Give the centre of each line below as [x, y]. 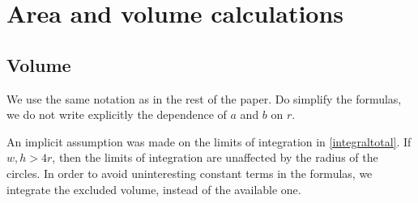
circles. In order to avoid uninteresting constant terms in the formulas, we [190, 173]
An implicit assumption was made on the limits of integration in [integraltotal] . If [209, 141]
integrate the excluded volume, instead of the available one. [154, 189]
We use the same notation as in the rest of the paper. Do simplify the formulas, [204, 98]
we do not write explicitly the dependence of [117, 114]
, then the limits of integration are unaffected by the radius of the [215, 157]
